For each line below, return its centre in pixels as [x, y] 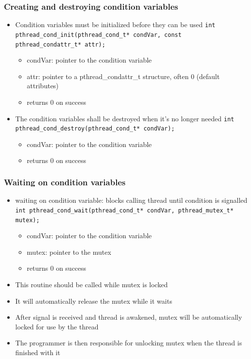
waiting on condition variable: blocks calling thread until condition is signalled [131, 200]
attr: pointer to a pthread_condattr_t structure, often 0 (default [123, 76]
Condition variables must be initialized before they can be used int [115, 24]
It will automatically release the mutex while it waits [94, 301]
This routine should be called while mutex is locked [91, 284]
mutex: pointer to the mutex [69, 252]
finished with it [38, 352]
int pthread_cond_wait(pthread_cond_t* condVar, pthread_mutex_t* [124, 210]
